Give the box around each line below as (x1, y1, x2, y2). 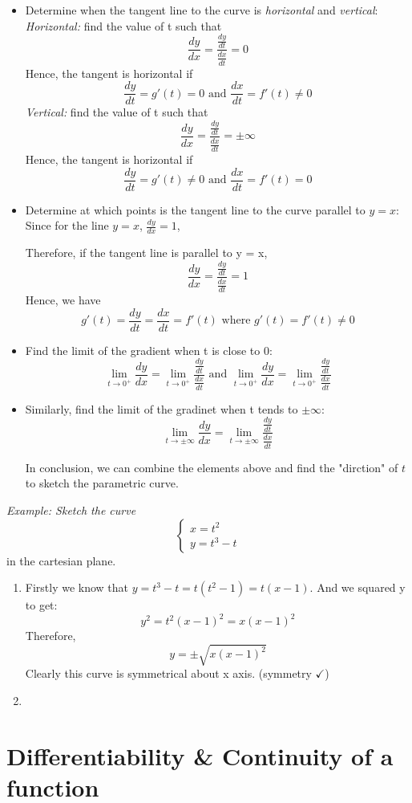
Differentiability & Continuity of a (6, 739, 394, 772)
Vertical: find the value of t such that (25, 104, 208, 120)
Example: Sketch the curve (6, 501, 136, 518)
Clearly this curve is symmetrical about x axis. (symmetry (25, 665, 312, 682)
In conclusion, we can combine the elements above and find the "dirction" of (25, 459, 398, 475)
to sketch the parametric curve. (25, 475, 179, 491)
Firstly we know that (25, 579, 129, 596)
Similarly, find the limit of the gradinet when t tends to (25, 400, 298, 417)
